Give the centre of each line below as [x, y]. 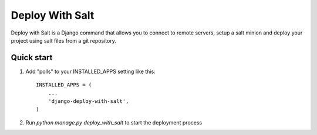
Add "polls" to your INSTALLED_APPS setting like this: [90, 71]
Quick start [32, 58]
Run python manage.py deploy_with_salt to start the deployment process [114, 122]
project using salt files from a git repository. [64, 40]
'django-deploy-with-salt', [88, 101]
